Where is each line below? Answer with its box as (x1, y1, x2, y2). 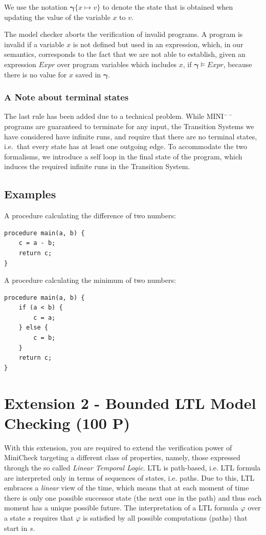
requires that (33, 512, 74, 523)
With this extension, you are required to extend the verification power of (4, 442, 232, 452)
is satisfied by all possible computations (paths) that (83, 512, 248, 523)
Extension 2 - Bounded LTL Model (4, 392, 256, 413)
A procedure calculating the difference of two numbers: (4, 210, 176, 221)
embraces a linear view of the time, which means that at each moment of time (4, 482, 249, 493)
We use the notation (4, 2, 68, 12)
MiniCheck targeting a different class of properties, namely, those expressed (4, 452, 240, 463)
